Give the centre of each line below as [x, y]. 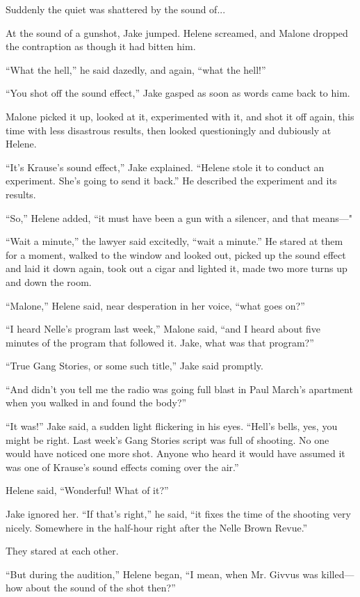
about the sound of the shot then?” [101, 588]
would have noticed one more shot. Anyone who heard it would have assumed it [175, 453]
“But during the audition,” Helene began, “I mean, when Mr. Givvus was [162, 574]
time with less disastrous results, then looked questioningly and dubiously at [169, 130]
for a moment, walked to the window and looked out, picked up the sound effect [176, 254]
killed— [338, 574]
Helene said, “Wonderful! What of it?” [87, 490]
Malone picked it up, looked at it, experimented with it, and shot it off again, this [180, 116]
